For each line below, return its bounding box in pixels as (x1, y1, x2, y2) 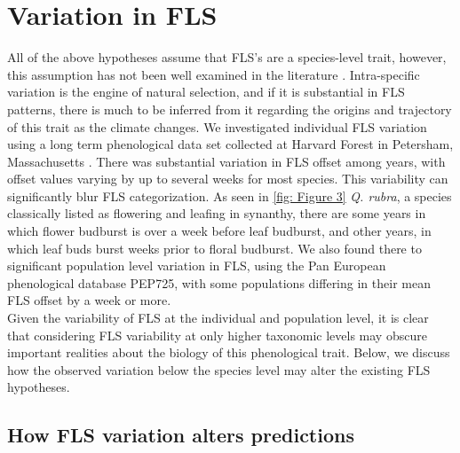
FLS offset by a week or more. (7, 291, 171, 309)
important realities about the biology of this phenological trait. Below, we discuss (7, 343, 450, 362)
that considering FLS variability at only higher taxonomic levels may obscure (7, 325, 427, 344)
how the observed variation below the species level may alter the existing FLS (7, 360, 431, 379)
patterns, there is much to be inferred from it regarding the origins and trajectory (7, 99, 452, 118)
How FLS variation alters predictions (7, 421, 354, 449)
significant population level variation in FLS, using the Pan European (7, 256, 386, 275)
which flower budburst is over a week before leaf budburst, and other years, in (7, 222, 432, 240)
